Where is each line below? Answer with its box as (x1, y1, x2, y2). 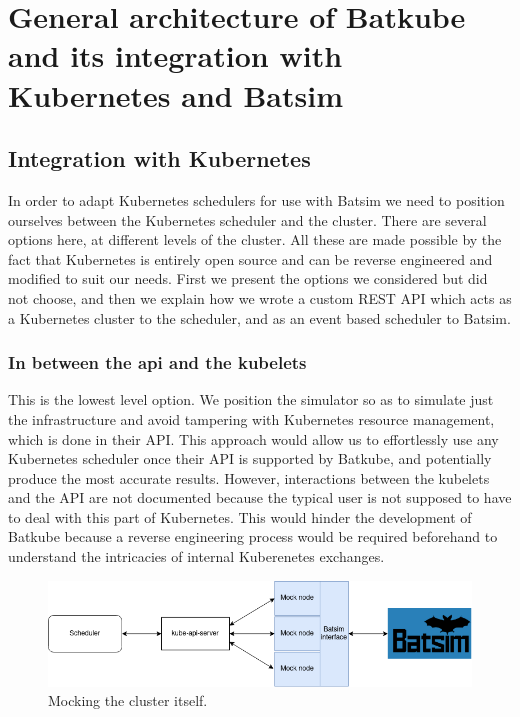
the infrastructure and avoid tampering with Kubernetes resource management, (8, 408, 495, 429)
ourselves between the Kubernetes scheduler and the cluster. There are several (8, 209, 487, 230)
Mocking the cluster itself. (48, 690, 208, 711)
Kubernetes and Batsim (8, 74, 343, 115)
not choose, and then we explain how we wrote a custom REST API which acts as (8, 287, 512, 308)
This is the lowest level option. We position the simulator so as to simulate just (8, 389, 494, 410)
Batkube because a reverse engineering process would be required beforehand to (8, 526, 498, 547)
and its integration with (8, 35, 343, 76)
